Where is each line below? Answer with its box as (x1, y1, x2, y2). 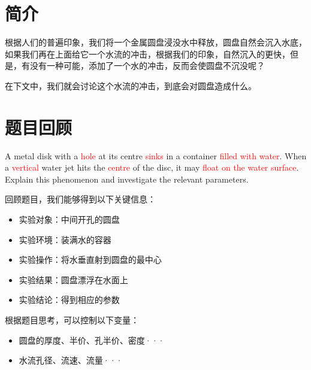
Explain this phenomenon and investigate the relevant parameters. (5, 172, 249, 185)
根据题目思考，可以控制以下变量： (5, 313, 139, 326)
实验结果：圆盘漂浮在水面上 (19, 273, 128, 286)
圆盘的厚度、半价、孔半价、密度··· (19, 333, 165, 346)
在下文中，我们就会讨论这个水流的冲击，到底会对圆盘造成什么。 (5, 79, 256, 92)
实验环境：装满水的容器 (19, 233, 111, 245)
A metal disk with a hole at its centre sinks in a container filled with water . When (5, 149, 307, 162)
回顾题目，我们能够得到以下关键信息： (5, 193, 156, 205)
